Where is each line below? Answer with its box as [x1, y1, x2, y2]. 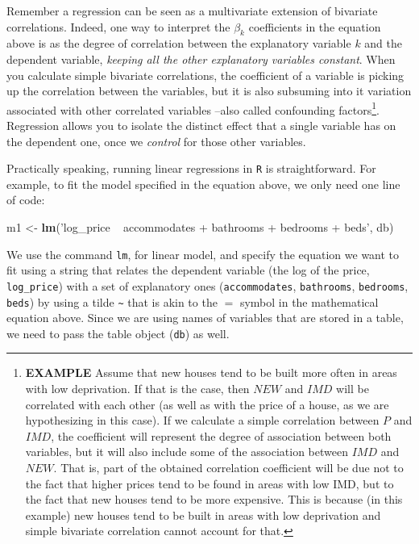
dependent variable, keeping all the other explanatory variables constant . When [6, 50, 396, 67]
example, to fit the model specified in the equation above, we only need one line [6, 175, 400, 192]
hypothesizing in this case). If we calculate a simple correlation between [25, 412, 380, 429]
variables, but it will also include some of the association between [25, 443, 348, 460]
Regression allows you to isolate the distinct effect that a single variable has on [6, 117, 396, 134]
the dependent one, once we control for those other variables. [6, 132, 306, 149]
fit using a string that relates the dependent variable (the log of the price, [6, 262, 370, 278]
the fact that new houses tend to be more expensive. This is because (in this [25, 491, 403, 508]
